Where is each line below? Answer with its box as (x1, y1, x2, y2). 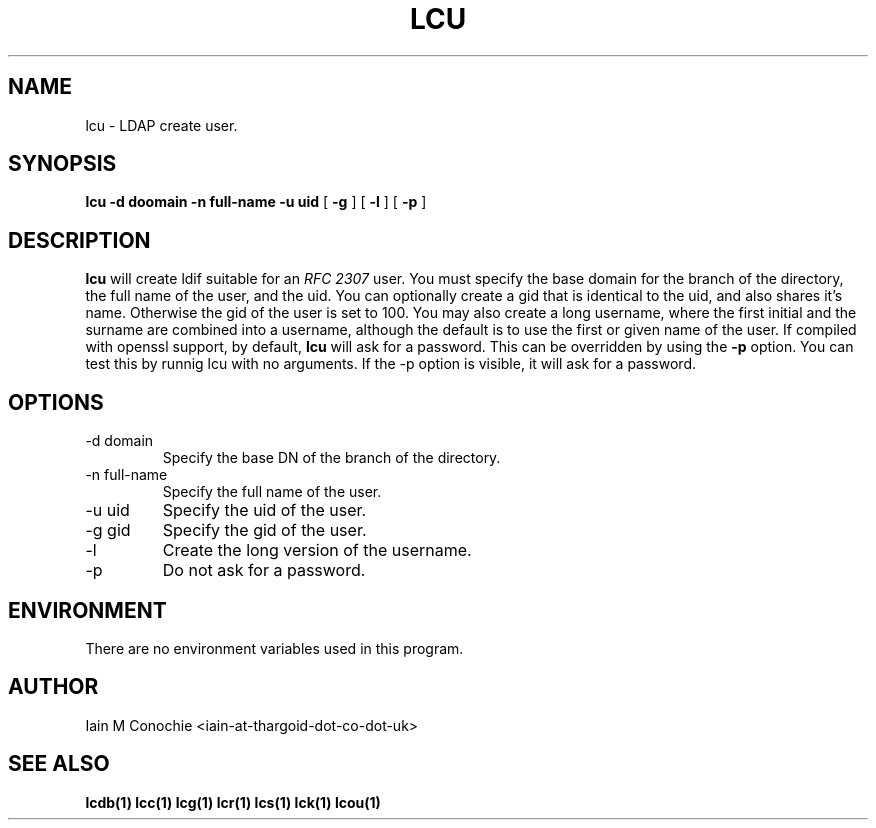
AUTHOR (8, 674, 99, 700)
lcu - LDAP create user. (85, 116, 238, 134)
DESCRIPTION (8, 227, 151, 253)
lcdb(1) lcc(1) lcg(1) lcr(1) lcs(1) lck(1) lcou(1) (85, 793, 381, 811)
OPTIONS (8, 389, 104, 415)
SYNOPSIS (8, 151, 117, 177)
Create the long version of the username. (162, 540, 472, 561)
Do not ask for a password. (162, 560, 366, 581)
